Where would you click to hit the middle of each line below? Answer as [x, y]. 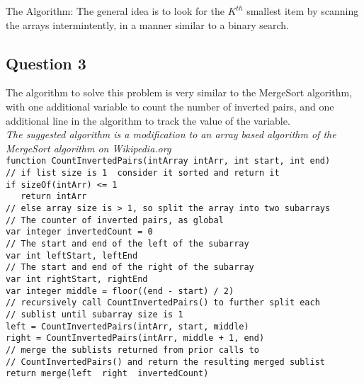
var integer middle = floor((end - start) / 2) [120, 291]
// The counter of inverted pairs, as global [115, 220]
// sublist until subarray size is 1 [95, 314]
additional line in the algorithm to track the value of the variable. [148, 120]
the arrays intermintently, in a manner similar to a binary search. [147, 24]
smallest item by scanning [303, 11]
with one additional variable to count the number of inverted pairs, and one [170, 106]
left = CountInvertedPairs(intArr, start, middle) [127, 326]
